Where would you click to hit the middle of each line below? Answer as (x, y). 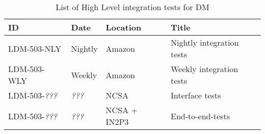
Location (124, 27)
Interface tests (196, 95)
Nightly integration (205, 42)
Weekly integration (204, 69)
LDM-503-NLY (35, 48)
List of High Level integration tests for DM (132, 7)
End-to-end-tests (200, 116)
